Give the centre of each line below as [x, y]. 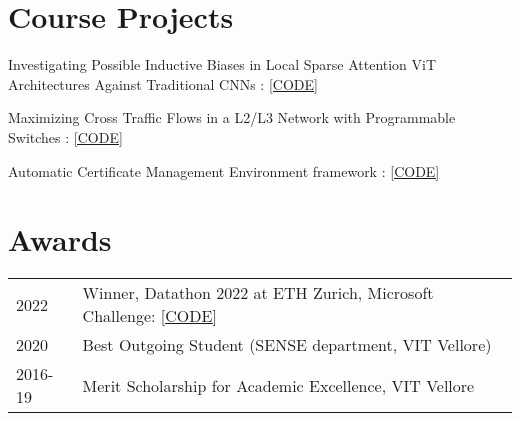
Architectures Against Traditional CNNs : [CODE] [163, 83]
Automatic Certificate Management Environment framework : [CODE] [224, 170]
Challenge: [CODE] [149, 316]
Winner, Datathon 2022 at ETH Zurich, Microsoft [258, 293]
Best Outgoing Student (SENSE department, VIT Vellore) [287, 345]
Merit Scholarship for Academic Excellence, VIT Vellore [278, 385]
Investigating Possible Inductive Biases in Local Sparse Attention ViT [222, 64]
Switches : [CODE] [65, 136]
